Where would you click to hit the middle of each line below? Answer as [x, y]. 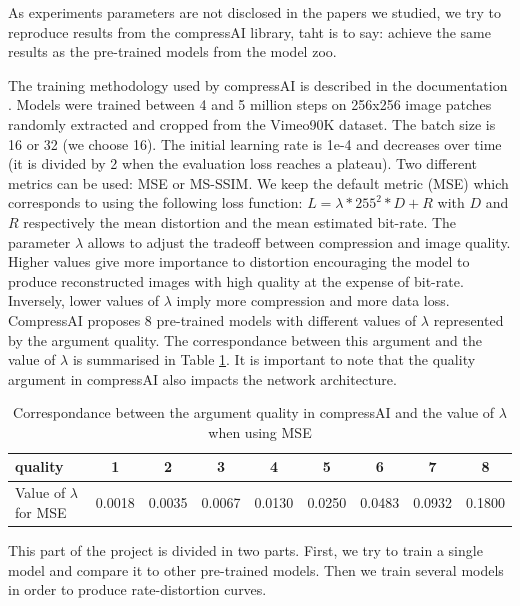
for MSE [41, 511]
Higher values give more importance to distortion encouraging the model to [239, 261]
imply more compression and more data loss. [313, 300]
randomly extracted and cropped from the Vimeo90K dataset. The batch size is [252, 123]
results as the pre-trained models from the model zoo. [172, 51]
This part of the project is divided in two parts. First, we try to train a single [245, 550]
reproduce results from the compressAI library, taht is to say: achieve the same [249, 31]
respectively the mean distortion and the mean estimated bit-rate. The [240, 221]
